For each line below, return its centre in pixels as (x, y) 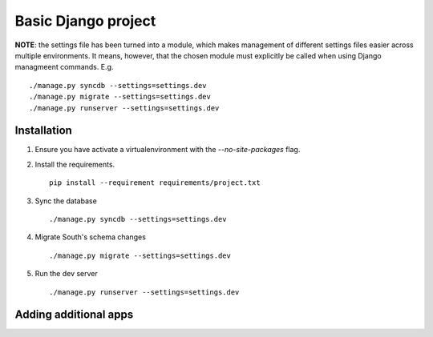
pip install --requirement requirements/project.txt (155, 183)
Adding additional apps (74, 315)
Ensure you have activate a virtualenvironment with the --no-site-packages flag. (168, 150)
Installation (43, 131)
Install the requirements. (75, 164)
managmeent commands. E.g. (64, 67)
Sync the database (66, 201)
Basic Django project (85, 21)
